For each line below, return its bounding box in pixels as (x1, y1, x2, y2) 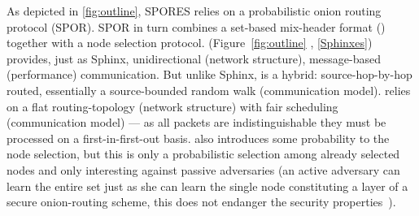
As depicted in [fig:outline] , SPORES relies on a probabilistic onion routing (7, 2, 382, 19)
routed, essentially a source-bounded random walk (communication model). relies (7, 81, 411, 98)
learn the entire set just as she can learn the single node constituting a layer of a (7, 177, 408, 194)
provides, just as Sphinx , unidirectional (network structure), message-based (7, 50, 382, 67)
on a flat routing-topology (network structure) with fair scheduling (7, 97, 338, 114)
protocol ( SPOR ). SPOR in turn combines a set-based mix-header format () (7, 18, 386, 35)
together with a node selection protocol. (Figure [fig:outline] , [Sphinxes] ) (7, 34, 373, 51)
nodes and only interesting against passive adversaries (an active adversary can (7, 161, 400, 178)
